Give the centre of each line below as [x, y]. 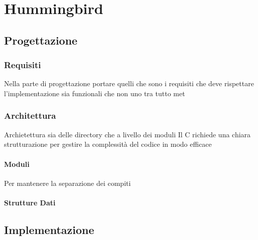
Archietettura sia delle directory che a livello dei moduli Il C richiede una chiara [127, 134]
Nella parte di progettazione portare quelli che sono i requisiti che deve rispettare [129, 83]
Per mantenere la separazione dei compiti [68, 183]
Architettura [30, 115]
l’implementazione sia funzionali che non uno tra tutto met [95, 93]
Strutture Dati [30, 202]
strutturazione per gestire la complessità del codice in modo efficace [108, 144]
